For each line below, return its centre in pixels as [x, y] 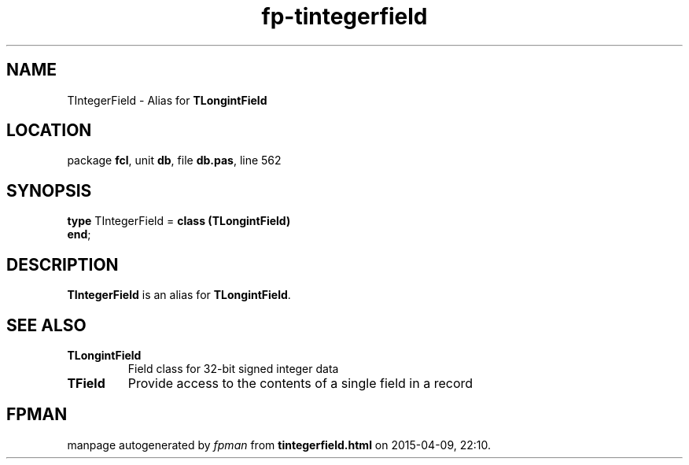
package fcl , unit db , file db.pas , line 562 [174, 161]
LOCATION [49, 131]
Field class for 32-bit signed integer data [233, 368]
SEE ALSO [46, 325]
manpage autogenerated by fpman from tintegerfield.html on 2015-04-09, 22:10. [279, 445]
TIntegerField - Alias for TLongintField [167, 100]
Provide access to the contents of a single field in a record [300, 383]
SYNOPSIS [49, 190]
